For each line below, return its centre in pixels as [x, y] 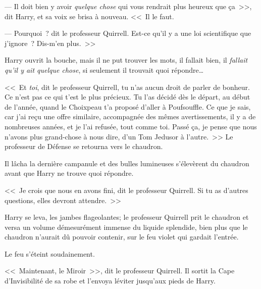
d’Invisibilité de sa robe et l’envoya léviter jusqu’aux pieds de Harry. [110, 281]
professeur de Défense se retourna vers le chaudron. [84, 146]
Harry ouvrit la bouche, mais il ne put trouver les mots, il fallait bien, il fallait [126, 60]
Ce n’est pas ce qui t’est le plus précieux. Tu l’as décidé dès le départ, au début [127, 97]
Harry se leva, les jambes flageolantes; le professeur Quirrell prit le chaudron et [127, 217]
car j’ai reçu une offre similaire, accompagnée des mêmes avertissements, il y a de [130, 116]
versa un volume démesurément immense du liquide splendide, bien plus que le [126, 227]
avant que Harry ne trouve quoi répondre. [69, 173]
